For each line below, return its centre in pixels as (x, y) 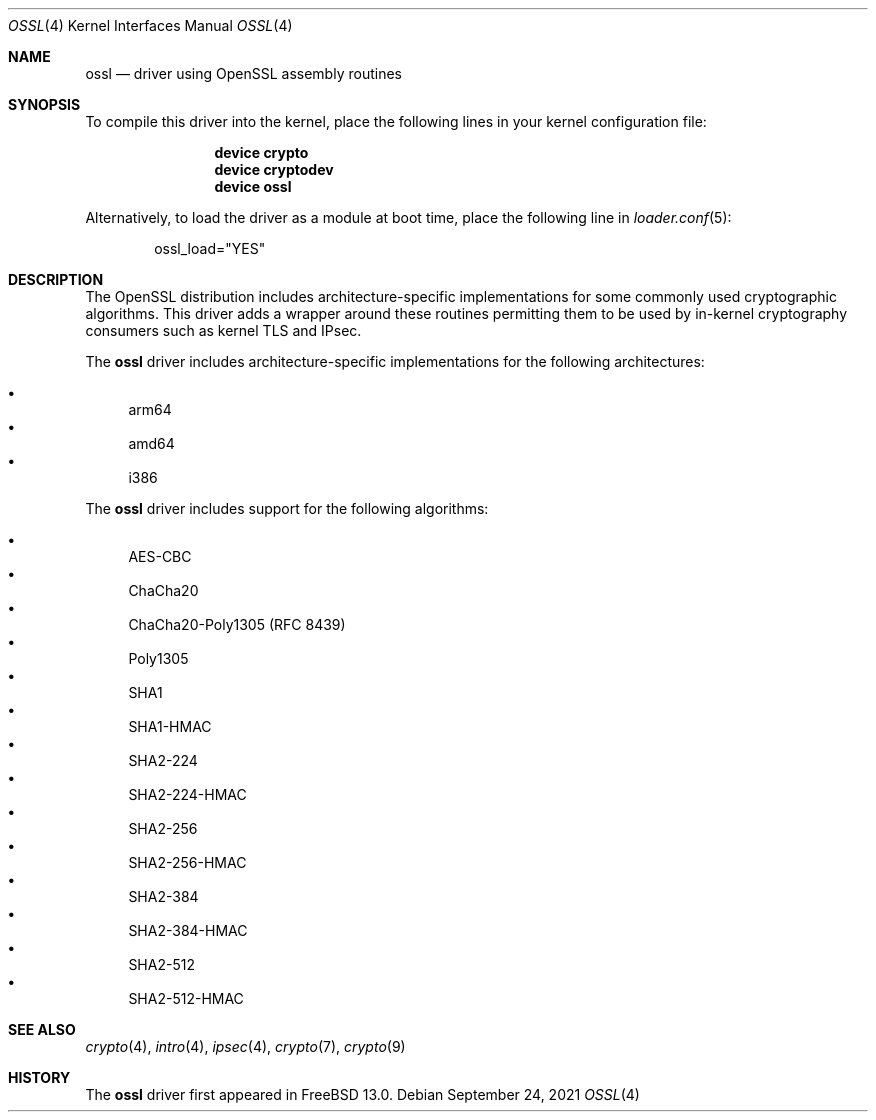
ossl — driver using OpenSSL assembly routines (243, 73)
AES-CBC (160, 556)
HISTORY (39, 1077)
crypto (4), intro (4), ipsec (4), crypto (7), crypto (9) (245, 1046)
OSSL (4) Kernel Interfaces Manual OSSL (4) (150, 25)
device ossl (253, 186)
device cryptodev (274, 169)
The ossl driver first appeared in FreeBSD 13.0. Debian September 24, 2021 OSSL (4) (362, 1094)
